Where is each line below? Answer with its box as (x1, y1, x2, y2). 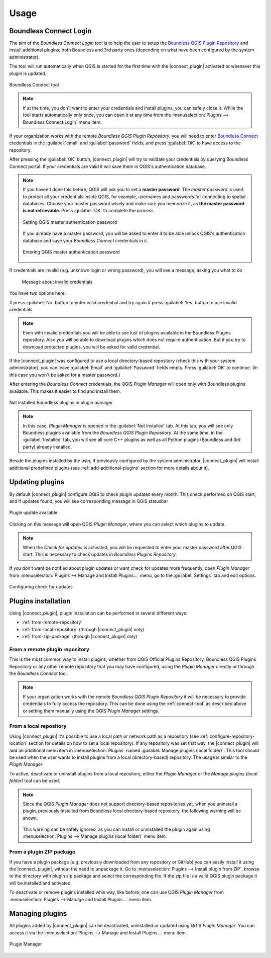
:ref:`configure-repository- (200, 733, 255, 739)
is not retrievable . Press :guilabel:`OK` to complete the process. (23, 208, 155, 214)
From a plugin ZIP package (9, 848, 76, 855)
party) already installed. (23, 444, 72, 450)
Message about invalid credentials (22, 279, 93, 285)
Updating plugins (9, 478, 65, 486)
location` (9, 740, 28, 746)
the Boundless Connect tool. (9, 670, 68, 676)
